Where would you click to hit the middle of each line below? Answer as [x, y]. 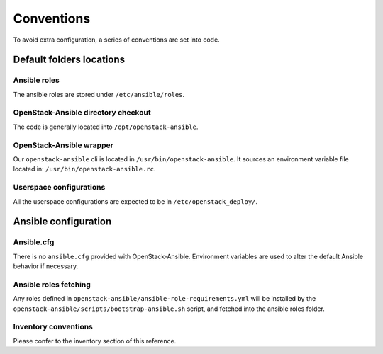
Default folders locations [69, 60]
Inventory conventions [53, 327]
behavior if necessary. [46, 266]
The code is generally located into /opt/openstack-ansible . [106, 127]
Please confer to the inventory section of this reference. [95, 341]
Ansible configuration [62, 222]
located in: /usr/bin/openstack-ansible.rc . [84, 169]
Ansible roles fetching [52, 285]
